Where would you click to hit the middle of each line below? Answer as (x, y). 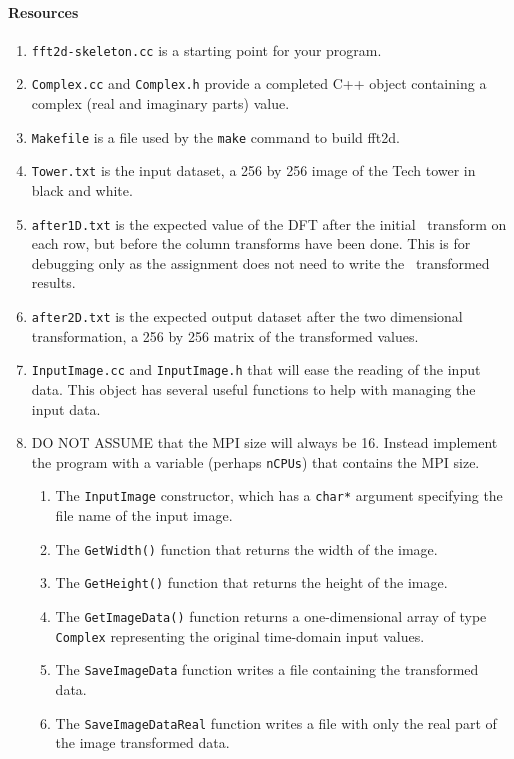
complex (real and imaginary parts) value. (160, 103)
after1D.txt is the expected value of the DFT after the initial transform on (269, 223)
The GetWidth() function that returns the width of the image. (246, 548)
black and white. (82, 190)
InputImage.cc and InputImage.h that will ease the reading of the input (256, 369)
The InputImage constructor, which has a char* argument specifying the (279, 495)
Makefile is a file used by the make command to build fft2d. (215, 136)
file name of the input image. (144, 515)
